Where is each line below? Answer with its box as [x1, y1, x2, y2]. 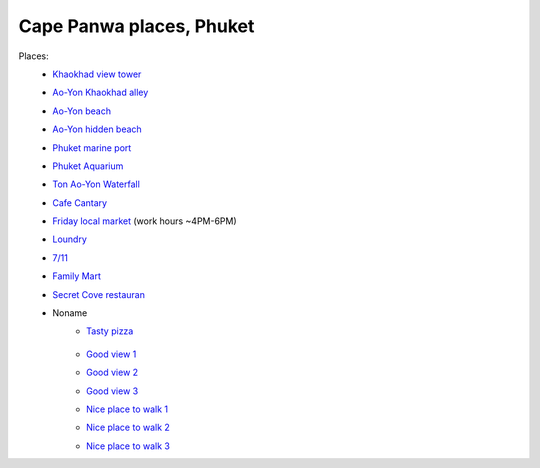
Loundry [52, 233, 87, 245]
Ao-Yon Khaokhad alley [52, 86, 149, 99]
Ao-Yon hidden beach [52, 123, 142, 135]
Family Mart [52, 270, 102, 282]
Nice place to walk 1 [86, 403, 169, 415]
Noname [52, 307, 88, 319]
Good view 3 [86, 385, 139, 397]
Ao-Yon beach [52, 105, 112, 117]
